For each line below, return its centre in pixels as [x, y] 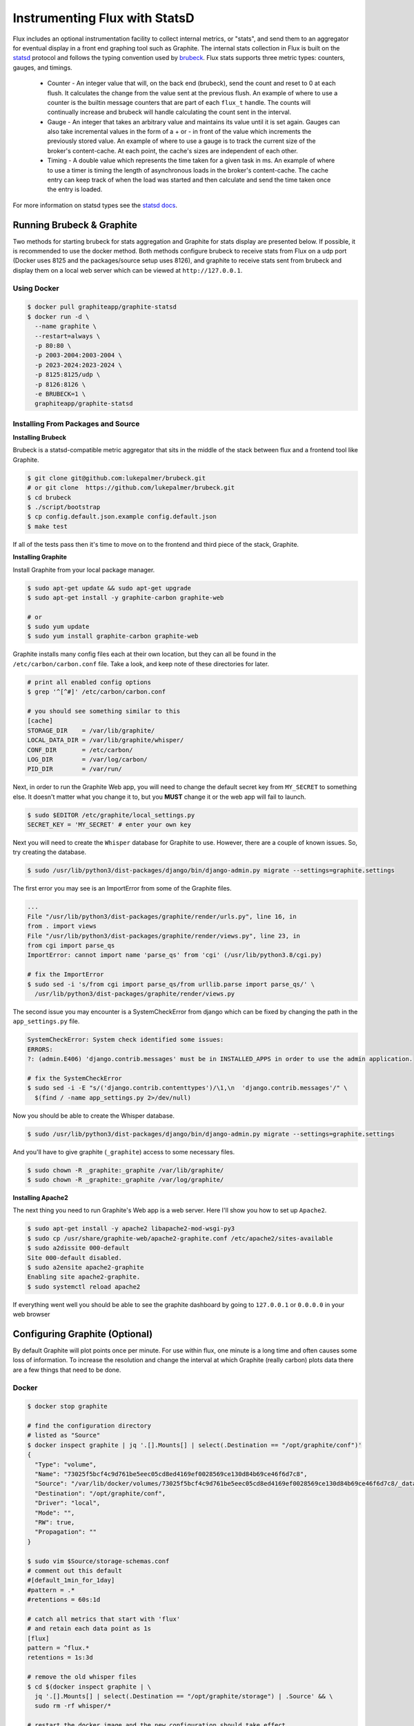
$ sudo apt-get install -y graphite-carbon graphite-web [126, 598]
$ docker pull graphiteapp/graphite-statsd [102, 307]
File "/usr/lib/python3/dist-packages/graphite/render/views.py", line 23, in [164, 936]
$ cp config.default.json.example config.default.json [122, 517]
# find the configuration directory [89, 1426]
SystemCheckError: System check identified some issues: [126, 1040]
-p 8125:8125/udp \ [68, 375]
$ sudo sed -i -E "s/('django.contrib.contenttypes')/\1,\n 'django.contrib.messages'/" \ [187, 1088]
